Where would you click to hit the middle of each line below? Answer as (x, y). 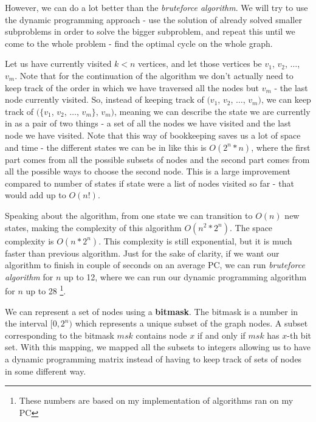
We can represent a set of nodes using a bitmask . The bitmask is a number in (152, 311)
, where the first (281, 147)
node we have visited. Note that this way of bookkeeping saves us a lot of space (153, 135)
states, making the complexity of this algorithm (93, 227)
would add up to (36, 195)
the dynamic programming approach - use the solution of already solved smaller (153, 19)
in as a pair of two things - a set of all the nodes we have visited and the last (148, 123)
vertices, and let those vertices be (200, 64)
